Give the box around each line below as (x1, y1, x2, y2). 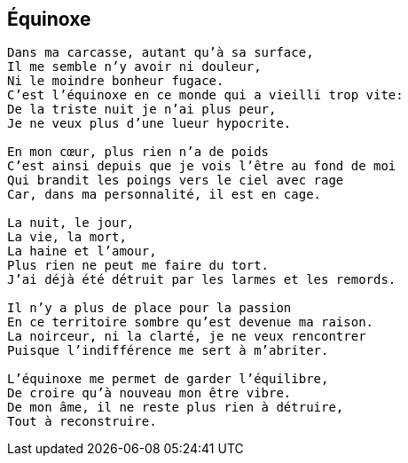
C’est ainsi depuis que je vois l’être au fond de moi (7, 159, 396, 174)
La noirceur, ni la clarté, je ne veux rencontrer (7, 329, 366, 344)
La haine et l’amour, (7, 244, 157, 259)
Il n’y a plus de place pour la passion (7, 301, 292, 316)
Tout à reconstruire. (7, 414, 157, 429)
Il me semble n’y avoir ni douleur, (7, 59, 262, 75)
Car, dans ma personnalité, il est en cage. (7, 187, 322, 202)
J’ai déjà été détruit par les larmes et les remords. (7, 272, 396, 287)
